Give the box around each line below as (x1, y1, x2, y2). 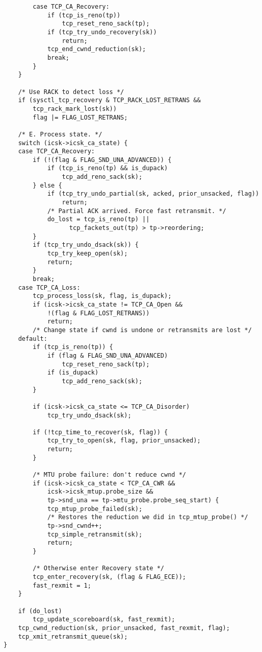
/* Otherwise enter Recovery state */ (33, 565, 164, 572)
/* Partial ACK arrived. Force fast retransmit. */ (47, 207, 226, 215)
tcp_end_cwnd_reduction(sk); (47, 45, 146, 53)
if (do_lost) (18, 607, 62, 615)
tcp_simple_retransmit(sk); (47, 530, 143, 538)
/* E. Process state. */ (18, 130, 102, 138)
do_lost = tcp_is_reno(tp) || (47, 216, 150, 223)
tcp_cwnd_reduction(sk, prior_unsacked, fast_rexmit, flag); (18, 624, 230, 632)
